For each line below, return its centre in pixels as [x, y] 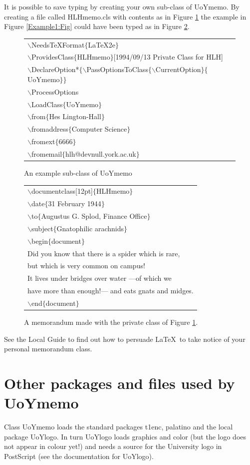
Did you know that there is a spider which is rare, [104, 253]
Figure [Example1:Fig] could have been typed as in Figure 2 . [97, 26]
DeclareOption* [55, 69]
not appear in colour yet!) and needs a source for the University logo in [113, 446]
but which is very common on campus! [86, 266]
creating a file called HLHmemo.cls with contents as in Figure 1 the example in [125, 16]
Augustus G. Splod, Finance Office [94, 216]
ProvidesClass [52, 57]
